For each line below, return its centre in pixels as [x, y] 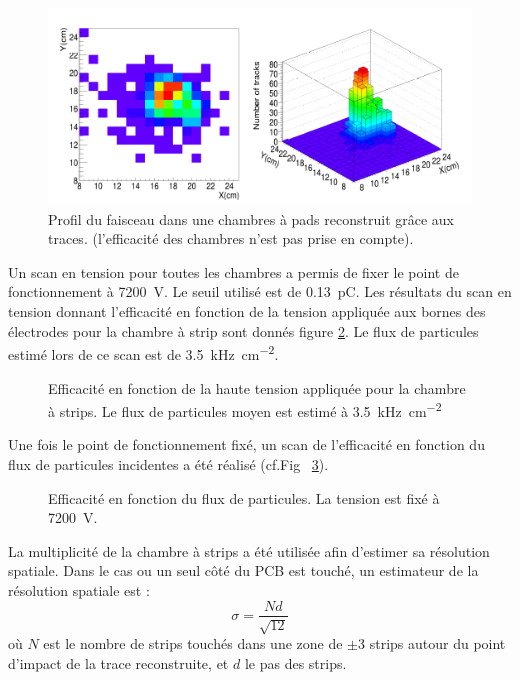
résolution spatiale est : [79, 589]
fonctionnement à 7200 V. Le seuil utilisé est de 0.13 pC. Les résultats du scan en [260, 291]
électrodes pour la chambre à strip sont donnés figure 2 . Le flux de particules [243, 330]
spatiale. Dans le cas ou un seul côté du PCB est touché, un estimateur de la [243, 570]
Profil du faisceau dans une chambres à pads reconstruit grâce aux [251, 218]
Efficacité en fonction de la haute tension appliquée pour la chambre [257, 387]
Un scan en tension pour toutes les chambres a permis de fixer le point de [233, 271]
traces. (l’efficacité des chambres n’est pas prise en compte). [231, 238]
